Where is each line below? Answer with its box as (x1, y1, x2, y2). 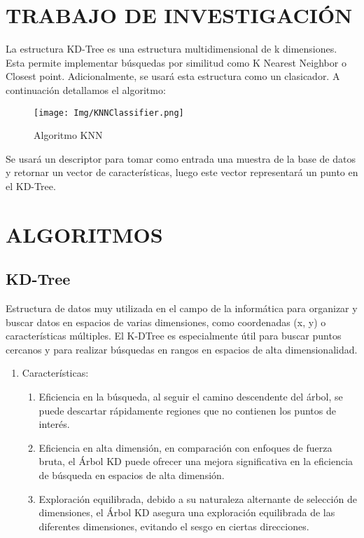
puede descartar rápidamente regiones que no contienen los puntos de (38, 403, 336, 417)
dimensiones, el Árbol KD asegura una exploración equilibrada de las (38, 505, 335, 520)
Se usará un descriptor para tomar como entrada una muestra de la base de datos (6, 151, 356, 166)
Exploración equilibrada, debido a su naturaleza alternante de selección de (38, 491, 357, 506)
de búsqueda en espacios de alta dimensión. (38, 468, 225, 483)
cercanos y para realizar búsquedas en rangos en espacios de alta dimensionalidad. (6, 342, 358, 356)
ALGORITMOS (6, 220, 163, 248)
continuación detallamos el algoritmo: (6, 82, 166, 97)
